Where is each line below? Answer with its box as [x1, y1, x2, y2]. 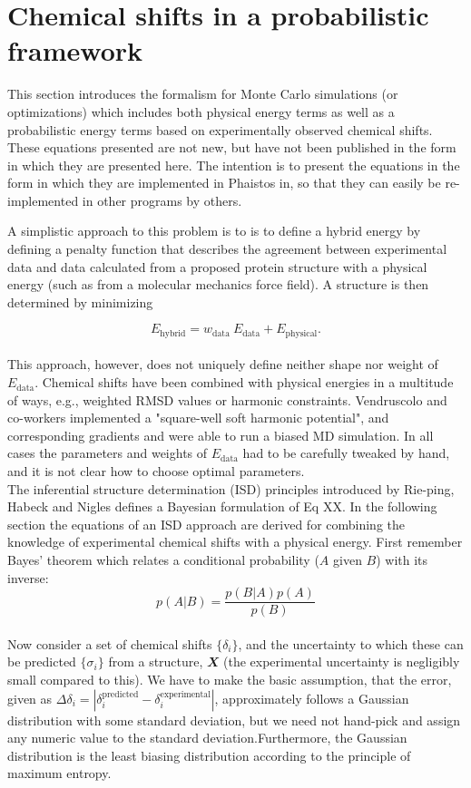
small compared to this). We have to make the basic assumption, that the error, [7, 670, 452, 689]
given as [7, 688, 53, 707]
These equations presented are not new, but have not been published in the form [7, 138, 456, 157]
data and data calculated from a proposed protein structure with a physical [7, 257, 427, 276]
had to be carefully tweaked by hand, [242, 443, 450, 462]
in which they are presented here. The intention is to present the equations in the [7, 155, 460, 174]
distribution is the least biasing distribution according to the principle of [7, 745, 411, 764]
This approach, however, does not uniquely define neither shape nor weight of [7, 355, 438, 374]
